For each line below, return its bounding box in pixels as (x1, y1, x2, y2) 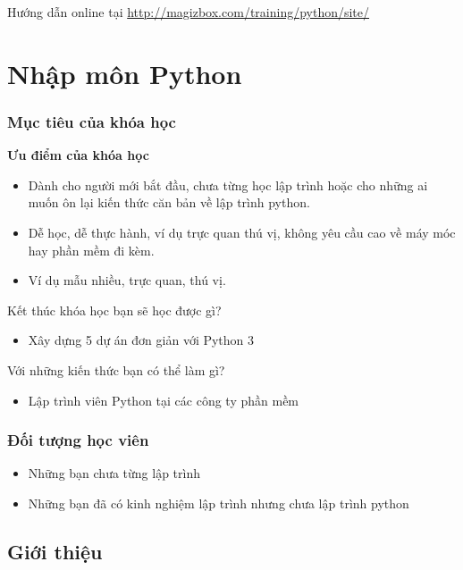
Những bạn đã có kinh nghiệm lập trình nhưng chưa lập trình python (28, 493, 409, 512)
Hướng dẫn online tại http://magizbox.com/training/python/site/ (7, 3, 370, 21)
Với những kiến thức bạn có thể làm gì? (7, 360, 225, 379)
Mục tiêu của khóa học (7, 110, 176, 132)
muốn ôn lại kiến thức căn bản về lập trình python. (28, 193, 310, 212)
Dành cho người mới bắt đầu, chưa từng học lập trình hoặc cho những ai (28, 175, 428, 194)
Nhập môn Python (7, 54, 242, 91)
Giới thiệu (7, 537, 103, 565)
